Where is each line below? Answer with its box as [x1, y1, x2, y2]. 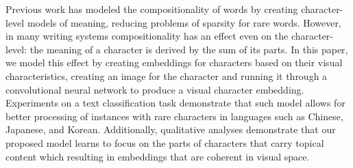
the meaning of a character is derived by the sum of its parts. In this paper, [29, 42, 348, 56]
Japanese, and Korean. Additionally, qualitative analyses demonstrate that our [5, 122, 336, 137]
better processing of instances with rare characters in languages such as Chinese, [5, 109, 343, 123]
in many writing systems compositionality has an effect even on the [5, 29, 289, 43]
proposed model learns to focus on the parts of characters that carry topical [5, 135, 324, 150]
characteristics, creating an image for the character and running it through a [5, 68, 328, 83]
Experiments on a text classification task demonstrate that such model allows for [5, 96, 345, 110]
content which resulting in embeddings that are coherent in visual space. [5, 149, 310, 163]
